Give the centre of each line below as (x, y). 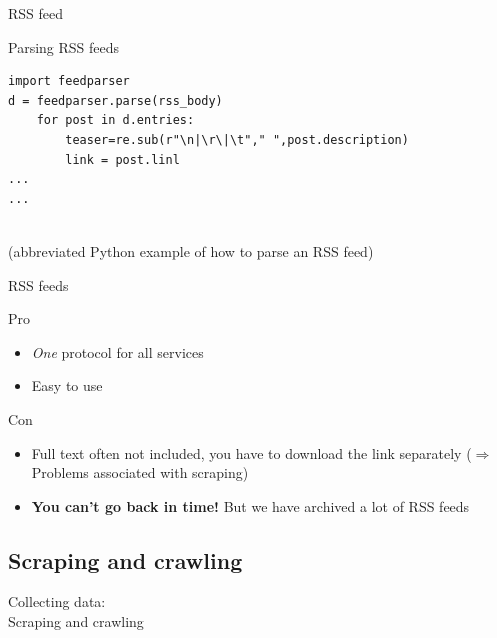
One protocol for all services (117, 351)
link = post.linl (122, 159)
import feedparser (69, 81)
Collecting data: (57, 601)
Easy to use (67, 385)
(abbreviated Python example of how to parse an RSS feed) (191, 250)
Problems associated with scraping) (140, 472)
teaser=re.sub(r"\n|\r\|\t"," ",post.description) (237, 139)
